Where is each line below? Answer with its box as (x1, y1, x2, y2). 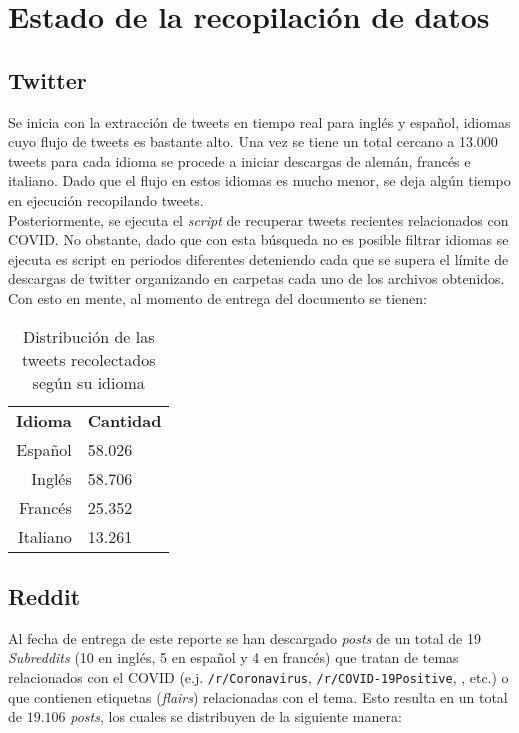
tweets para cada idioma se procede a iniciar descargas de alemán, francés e (8, 150, 471, 171)
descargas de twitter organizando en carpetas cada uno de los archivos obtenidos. (8, 268, 505, 289)
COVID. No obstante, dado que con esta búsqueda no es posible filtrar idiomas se (8, 229, 509, 250)
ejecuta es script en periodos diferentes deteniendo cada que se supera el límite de (8, 248, 509, 269)
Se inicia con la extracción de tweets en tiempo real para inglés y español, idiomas (8, 111, 511, 132)
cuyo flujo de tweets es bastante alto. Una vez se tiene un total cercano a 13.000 (8, 131, 498, 152)
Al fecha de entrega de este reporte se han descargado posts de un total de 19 (8, 627, 481, 648)
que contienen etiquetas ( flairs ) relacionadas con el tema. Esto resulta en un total (8, 686, 508, 707)
